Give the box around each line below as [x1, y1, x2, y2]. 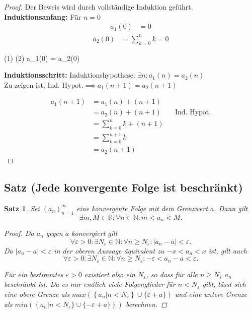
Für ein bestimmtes [4, 269, 63, 279]
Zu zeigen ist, [4, 79, 45, 90]
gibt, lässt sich [202, 279, 246, 289]
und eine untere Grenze [175, 288, 247, 299]
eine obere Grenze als [4, 288, 70, 299]
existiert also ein [84, 269, 135, 279]
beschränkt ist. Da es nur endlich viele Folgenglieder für [4, 279, 176, 289]
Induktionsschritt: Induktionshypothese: [4, 70, 135, 80]
